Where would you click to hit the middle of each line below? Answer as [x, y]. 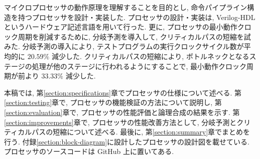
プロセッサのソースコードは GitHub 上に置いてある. [89, 151]
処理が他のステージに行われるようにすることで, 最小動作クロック [139, 66]
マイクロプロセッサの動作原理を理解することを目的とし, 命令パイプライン [126, 7]
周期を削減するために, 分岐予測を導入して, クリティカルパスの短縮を [131, 36]
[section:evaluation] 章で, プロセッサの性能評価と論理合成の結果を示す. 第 [122, 112]
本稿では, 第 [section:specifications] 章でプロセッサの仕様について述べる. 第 [123, 92]
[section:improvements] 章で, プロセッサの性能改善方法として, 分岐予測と [120, 122]
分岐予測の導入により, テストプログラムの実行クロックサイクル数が [133, 46]
